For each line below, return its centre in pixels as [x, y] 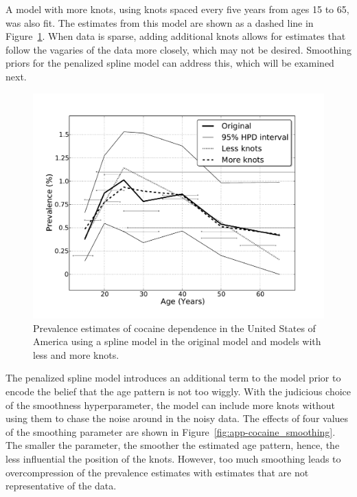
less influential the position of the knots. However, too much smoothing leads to [173, 459]
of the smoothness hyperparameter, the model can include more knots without [170, 405]
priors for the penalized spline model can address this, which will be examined [170, 63]
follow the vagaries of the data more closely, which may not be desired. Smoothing [178, 49]
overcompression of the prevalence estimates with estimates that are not [157, 472]
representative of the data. [61, 486]
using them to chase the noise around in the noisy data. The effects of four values [177, 418]
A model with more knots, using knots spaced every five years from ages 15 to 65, [177, 9]
